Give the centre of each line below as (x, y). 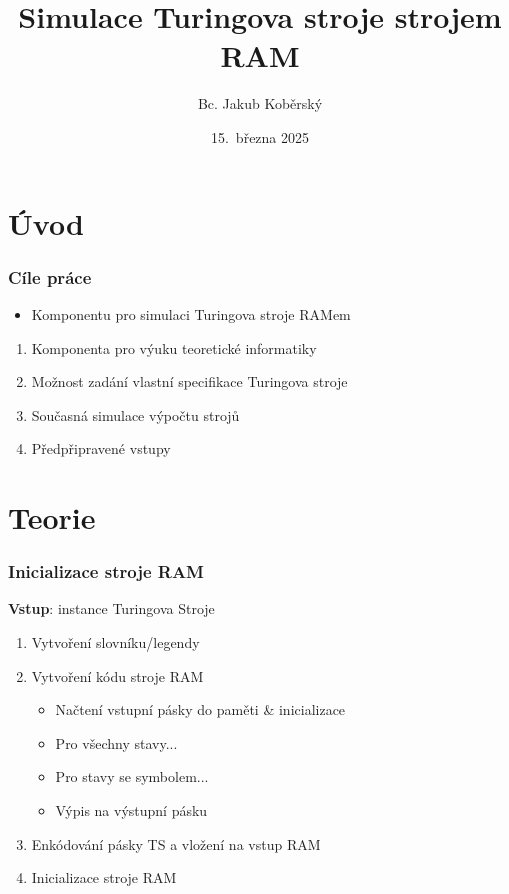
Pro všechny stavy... (116, 742)
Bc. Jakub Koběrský (260, 103)
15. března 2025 (260, 136)
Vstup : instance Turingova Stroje (111, 608)
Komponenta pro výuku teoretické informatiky (174, 347)
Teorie (52, 517)
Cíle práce (50, 276)
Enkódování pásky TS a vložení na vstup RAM (176, 843)
